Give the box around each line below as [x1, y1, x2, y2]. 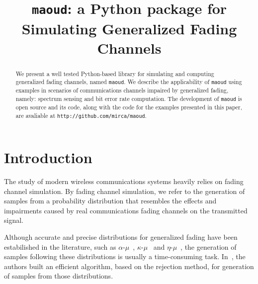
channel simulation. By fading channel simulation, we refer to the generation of [4, 186, 245, 196]
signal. [4, 215, 23, 225]
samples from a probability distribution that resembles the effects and [4, 195, 217, 206]
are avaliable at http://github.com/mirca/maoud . [15, 111, 147, 119]
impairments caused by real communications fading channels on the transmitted [4, 205, 248, 215]
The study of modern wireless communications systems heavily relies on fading [4, 176, 244, 186]
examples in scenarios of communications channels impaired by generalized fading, [15, 86, 229, 95]
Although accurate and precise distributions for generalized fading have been [4, 231, 238, 242]
